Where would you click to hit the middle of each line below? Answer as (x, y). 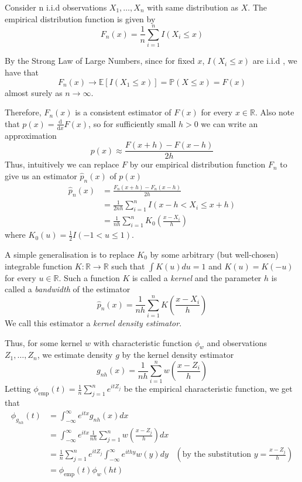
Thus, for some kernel (44, 342)
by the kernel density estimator (178, 355)
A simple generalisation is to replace (70, 254)
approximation (31, 135)
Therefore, (23, 112)
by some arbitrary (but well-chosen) (214, 254)
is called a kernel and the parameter (197, 277)
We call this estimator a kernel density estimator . (93, 323)
